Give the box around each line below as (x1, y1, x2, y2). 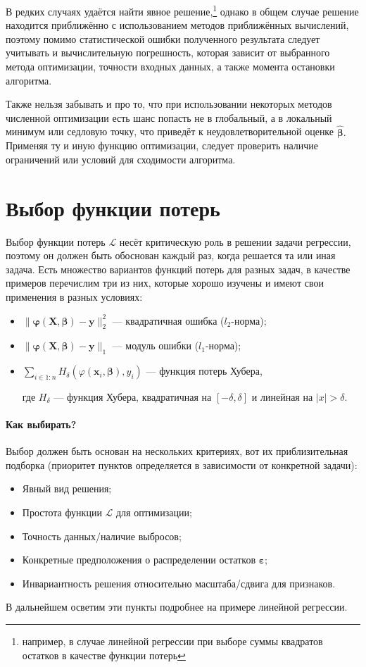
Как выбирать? (6, 417, 77, 432)
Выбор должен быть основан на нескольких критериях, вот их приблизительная (6, 444, 348, 459)
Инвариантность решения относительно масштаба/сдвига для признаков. (22, 575, 336, 590)
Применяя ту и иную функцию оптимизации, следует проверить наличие (6, 138, 319, 153)
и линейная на (251, 389, 313, 404)
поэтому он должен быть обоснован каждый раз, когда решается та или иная (6, 248, 336, 263)
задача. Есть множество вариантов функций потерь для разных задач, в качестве (6, 261, 351, 276)
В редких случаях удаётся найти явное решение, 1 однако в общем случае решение (6, 2, 359, 18)
